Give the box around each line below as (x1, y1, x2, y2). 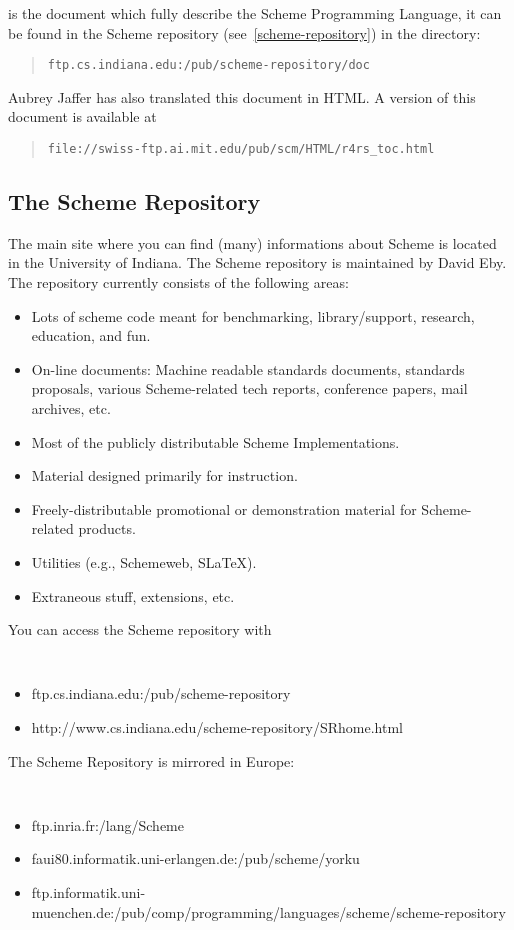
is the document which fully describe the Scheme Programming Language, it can (8, 3, 502, 23)
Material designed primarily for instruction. (31, 465, 298, 486)
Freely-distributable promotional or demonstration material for (31, 498, 417, 519)
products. (78, 518, 136, 539)
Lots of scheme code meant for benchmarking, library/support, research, (31, 305, 475, 326)
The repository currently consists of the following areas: (8, 272, 349, 293)
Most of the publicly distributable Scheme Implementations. (31, 431, 400, 452)
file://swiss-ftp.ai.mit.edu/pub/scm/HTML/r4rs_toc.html (47, 142, 435, 157)
